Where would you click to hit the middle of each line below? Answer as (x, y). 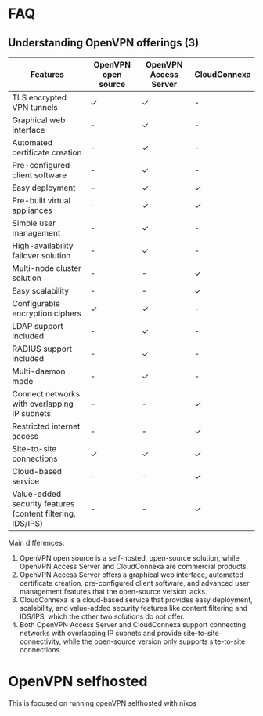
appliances (32, 210)
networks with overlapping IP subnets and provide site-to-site (119, 633)
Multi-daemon (39, 371)
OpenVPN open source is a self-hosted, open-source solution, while (130, 558)
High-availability (43, 246)
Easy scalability (40, 291)
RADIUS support (42, 349)
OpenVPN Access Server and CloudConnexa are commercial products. (134, 566)
